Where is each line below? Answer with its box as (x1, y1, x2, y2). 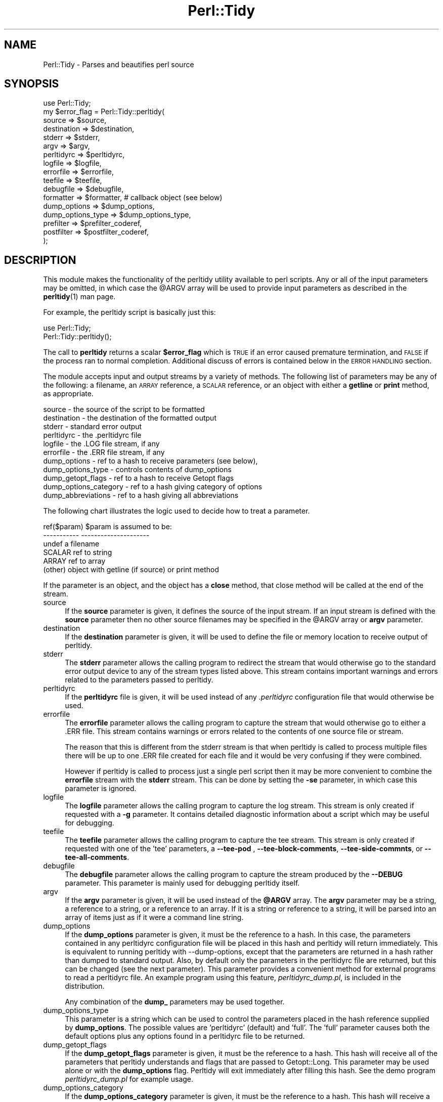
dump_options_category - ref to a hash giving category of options (43, 482, 262, 491)
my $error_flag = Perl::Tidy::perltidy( (43, 107, 165, 116)
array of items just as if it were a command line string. (65, 913, 244, 922)
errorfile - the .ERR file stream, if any (43, 448, 165, 457)
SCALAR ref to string (43, 548, 112, 557)
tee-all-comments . (65, 853, 129, 862)
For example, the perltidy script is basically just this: (43, 308, 216, 317)
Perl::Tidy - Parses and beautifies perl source (43, 60, 194, 69)
